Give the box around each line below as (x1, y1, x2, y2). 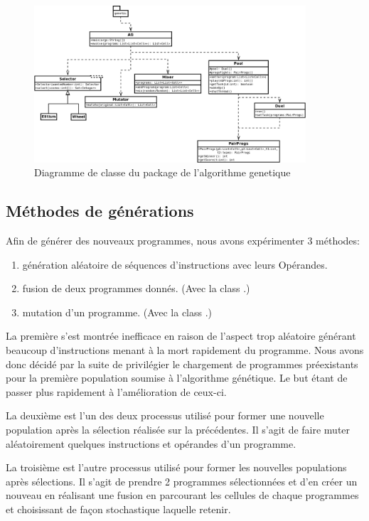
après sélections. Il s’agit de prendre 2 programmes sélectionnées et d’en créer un (6, 473, 358, 488)
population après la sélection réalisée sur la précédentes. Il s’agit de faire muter (6, 421, 351, 436)
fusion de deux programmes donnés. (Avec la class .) (22, 281, 250, 296)
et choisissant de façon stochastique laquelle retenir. (6, 501, 231, 516)
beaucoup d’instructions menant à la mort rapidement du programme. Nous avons (6, 342, 364, 357)
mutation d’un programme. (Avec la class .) (22, 304, 213, 319)
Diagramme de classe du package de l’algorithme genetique (34, 165, 291, 180)
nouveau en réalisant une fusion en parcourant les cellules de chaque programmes (6, 488, 359, 503)
